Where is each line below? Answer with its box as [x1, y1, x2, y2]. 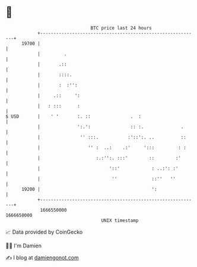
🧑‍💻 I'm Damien [5, 242, 42, 249]
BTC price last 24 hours [90, 25, 152, 31]
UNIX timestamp [101, 217, 139, 224]
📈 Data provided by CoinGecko [5, 228, 83, 235]
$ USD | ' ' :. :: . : [5, 113, 142, 120]
